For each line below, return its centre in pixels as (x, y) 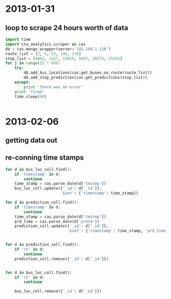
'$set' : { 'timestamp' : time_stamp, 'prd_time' (118, 231)
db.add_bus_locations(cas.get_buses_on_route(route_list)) (88, 73)
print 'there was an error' (54, 87)
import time (18, 39)
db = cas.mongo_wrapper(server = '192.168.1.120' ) (58, 49)
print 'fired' (29, 92)
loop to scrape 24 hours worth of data (67, 28)
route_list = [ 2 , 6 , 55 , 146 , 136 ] (43, 54)
